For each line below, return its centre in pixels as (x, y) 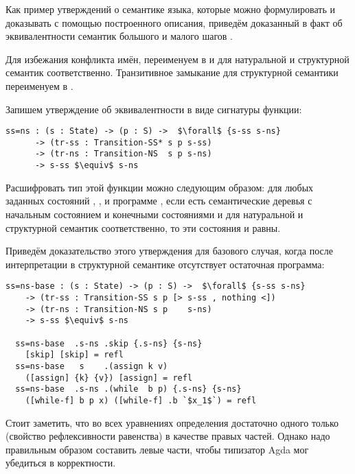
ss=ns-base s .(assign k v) (92, 366)
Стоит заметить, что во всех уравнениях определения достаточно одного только (172, 422)
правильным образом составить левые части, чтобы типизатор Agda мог (157, 449)
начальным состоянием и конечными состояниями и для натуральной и (154, 214)
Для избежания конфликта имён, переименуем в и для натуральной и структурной (177, 59)
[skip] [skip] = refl (74, 355)
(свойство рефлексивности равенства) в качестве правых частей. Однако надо (168, 436)
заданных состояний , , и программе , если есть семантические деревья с (159, 201)
